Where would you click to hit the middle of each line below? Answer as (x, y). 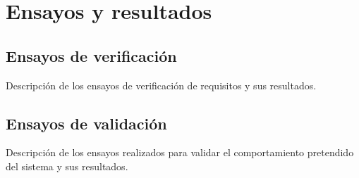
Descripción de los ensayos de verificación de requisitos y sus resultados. (161, 85)
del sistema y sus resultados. (67, 166)
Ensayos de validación (86, 123)
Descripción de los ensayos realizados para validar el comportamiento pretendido (180, 152)
